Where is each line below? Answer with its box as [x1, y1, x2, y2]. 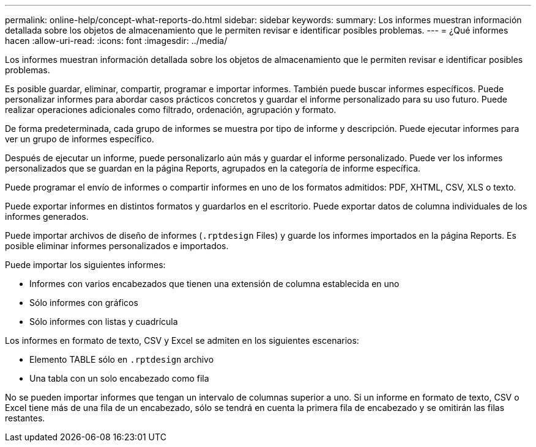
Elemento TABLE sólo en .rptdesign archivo [29, 354, 214, 365]
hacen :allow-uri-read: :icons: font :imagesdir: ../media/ [5, 35, 228, 46]
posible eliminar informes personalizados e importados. [5, 241, 229, 251]
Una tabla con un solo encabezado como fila [29, 373, 209, 383]
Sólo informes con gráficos [29, 297, 138, 308]
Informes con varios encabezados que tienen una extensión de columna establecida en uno [29, 278, 400, 289]
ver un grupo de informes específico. [5, 134, 154, 144]
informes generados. [5, 211, 89, 222]
